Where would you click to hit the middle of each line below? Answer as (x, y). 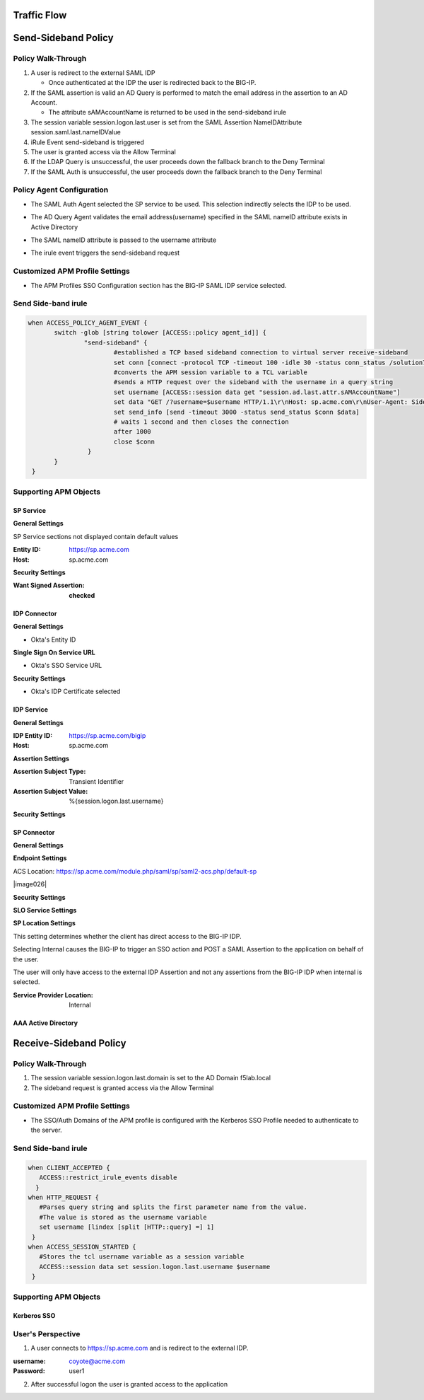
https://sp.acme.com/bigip (107, 735)
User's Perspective (47, 1334)
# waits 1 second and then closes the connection (201, 422)
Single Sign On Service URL (54, 652)
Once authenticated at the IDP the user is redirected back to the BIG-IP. (152, 83)
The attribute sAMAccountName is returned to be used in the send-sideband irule (167, 112)
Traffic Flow (40, 15)
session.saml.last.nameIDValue (76, 132)
